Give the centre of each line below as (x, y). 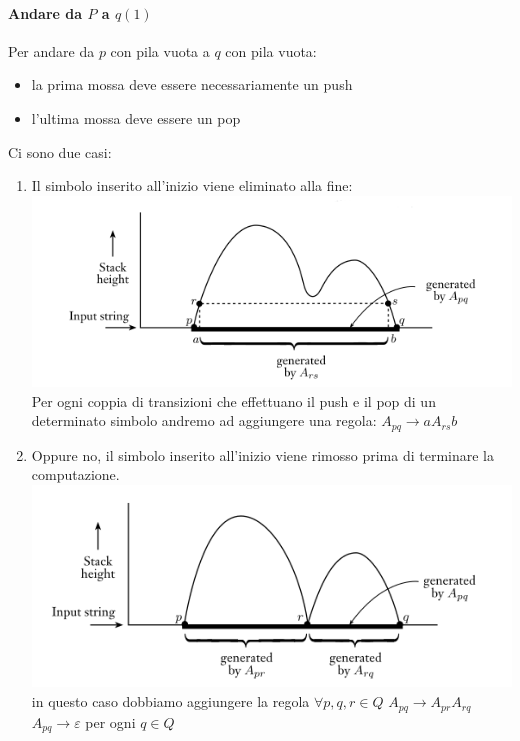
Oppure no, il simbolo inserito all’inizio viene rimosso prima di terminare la (262, 454)
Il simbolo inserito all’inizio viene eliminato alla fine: (192, 185)
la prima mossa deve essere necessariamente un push (192, 84)
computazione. (75, 474)
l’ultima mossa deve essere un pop (136, 117)
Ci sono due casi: (60, 151)
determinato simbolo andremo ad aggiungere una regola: (204, 420)
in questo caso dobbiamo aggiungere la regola (170, 701)
